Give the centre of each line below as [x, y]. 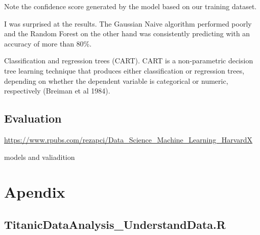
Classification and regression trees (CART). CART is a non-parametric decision [129, 61]
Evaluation [33, 118]
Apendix [35, 192]
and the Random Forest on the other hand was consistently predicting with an [127, 33]
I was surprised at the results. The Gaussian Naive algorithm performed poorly [128, 23]
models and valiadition [40, 157]
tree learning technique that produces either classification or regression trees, [124, 70]
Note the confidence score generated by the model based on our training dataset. [131, 6]
